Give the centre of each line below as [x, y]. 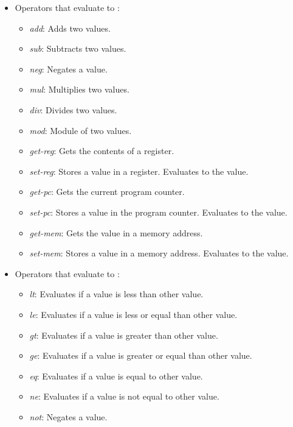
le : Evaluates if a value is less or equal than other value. [133, 314]
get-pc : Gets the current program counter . [107, 192]
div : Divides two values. [73, 109]
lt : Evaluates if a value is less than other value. [116, 294]
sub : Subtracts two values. [78, 48]
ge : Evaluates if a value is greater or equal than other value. [141, 355]
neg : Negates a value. [68, 69]
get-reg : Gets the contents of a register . [102, 151]
